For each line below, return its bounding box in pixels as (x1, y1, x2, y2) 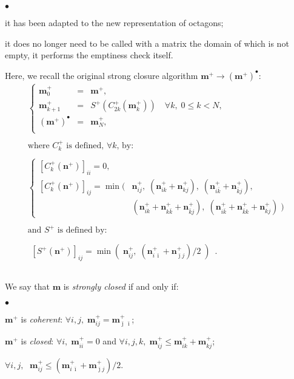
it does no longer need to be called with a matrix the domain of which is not (5, 36, 289, 49)
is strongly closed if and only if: (63, 280, 179, 293)
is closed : (21, 335, 54, 347)
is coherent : (21, 312, 63, 325)
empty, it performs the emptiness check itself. (5, 49, 173, 61)
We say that (5, 280, 50, 293)
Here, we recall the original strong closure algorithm (5, 69, 198, 81)
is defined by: (57, 226, 107, 235)
